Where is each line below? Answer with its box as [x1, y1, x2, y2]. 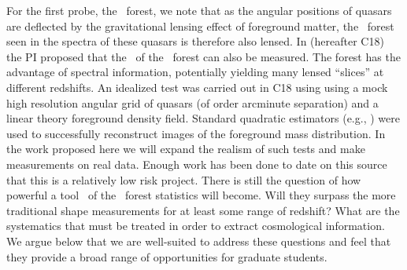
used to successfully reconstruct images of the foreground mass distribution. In [6, 125, 386, 141]
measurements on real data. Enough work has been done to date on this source [6, 155, 387, 172]
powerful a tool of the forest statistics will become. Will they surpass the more [6, 187, 396, 203]
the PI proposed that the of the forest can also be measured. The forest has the [6, 48, 401, 64]
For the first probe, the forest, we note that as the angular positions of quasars [6, 2, 392, 18]
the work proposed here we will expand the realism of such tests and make [6, 140, 365, 157]
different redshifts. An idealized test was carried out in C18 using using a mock [6, 78, 388, 95]
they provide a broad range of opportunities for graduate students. [6, 248, 327, 265]
